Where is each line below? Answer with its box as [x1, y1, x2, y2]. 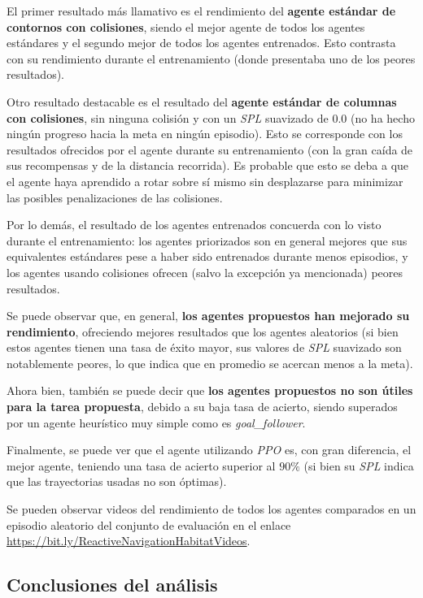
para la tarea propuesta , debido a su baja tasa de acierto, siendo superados [7, 398, 398, 415]
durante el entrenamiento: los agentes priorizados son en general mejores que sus [7, 232, 408, 249]
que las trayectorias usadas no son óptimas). [7, 473, 227, 490]
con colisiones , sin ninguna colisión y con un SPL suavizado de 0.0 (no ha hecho [7, 109, 415, 126]
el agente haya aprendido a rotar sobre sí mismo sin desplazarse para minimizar [7, 172, 403, 189]
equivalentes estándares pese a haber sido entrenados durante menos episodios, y [7, 248, 408, 265]
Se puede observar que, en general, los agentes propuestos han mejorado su [7, 307, 410, 324]
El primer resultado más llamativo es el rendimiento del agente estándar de [7, 2, 396, 19]
